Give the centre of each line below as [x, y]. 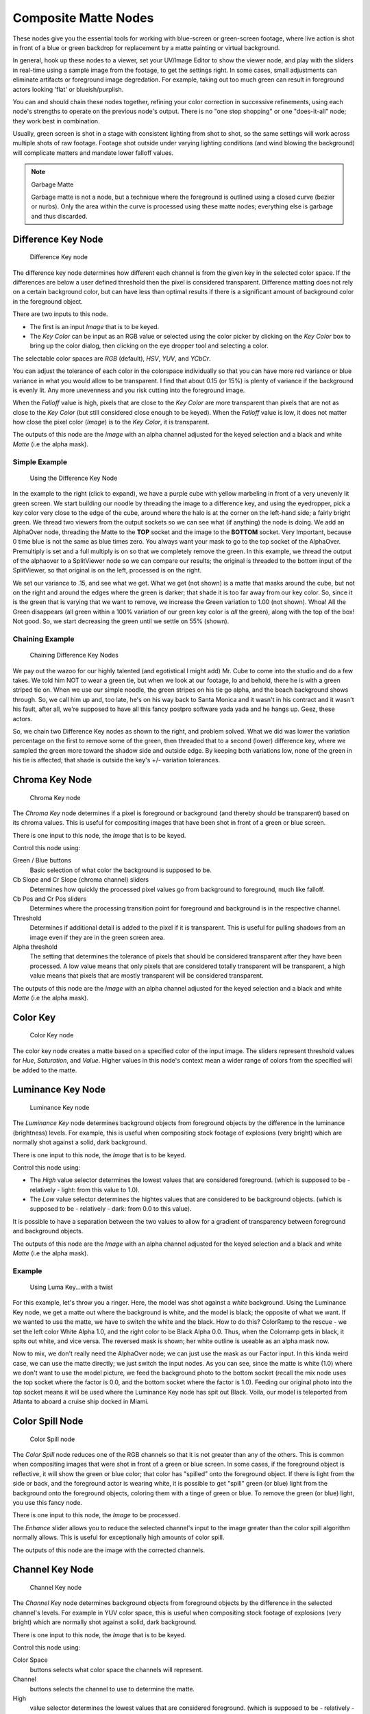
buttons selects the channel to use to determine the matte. [112, 1689]
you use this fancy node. [47, 1503]
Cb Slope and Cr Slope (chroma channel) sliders [81, 880]
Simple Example [40, 461]
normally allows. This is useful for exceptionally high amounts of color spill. [119, 1537]
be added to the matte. [45, 1070]
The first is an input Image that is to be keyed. [95, 326]
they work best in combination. [56, 121]
